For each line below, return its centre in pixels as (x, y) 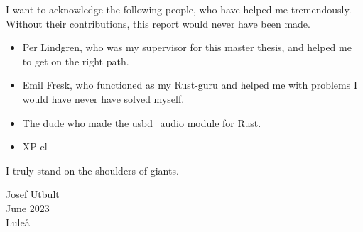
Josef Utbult (33, 194)
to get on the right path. (76, 61)
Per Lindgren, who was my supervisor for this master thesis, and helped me (187, 47)
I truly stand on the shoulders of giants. (92, 170)
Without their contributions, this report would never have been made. (158, 23)
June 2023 (28, 208)
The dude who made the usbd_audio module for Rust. (142, 122)
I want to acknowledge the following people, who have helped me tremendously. (179, 9)
